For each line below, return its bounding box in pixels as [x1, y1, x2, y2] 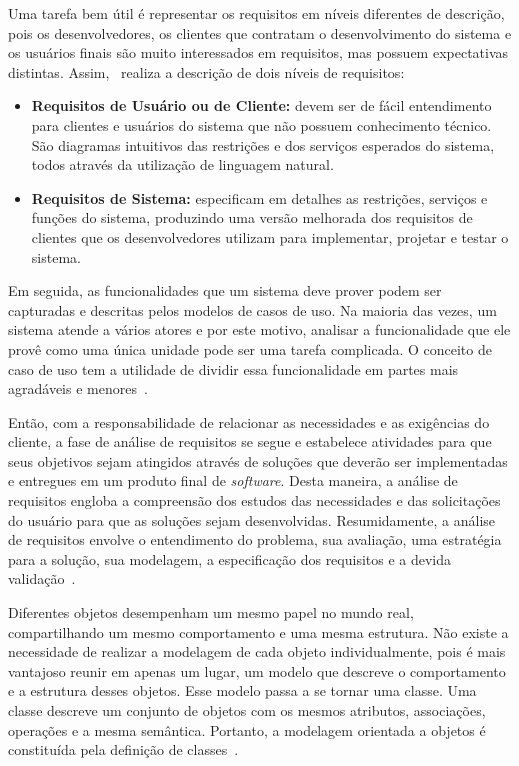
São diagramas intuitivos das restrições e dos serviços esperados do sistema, [31, 134, 495, 155]
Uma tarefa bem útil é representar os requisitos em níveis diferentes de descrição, [8, 3, 505, 23]
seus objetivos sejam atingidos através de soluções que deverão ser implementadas [8, 450, 508, 471]
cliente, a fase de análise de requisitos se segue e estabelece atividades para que [8, 431, 492, 452]
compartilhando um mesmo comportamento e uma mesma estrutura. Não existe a [8, 621, 509, 642]
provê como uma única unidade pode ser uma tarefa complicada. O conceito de [8, 338, 492, 359]
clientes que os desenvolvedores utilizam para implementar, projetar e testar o [31, 226, 509, 247]
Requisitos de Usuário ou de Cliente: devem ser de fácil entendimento [31, 95, 492, 116]
